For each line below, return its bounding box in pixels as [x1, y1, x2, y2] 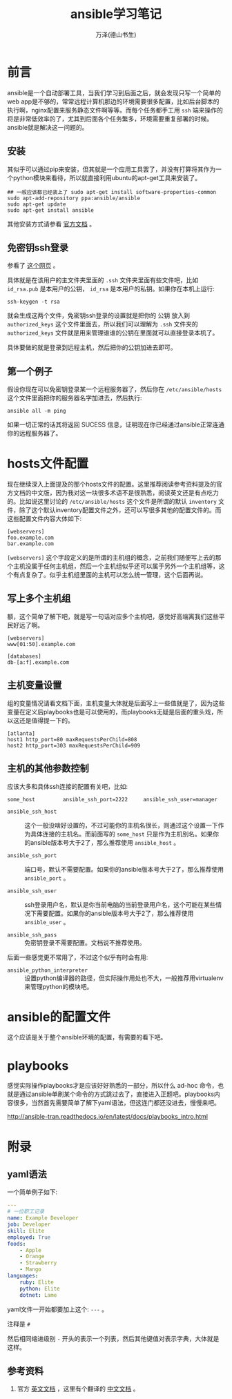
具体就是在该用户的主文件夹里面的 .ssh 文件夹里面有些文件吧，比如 [7, 276, 199, 284]
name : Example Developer [7, 1215, 79, 1222]
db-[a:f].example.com [7, 658, 70, 666]
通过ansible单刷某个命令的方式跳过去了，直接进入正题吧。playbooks [19, 1090, 215, 1098]
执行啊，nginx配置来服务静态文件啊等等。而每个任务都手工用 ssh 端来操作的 [7, 106, 223, 114]
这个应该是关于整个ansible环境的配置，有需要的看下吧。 [7, 1033, 167, 1041]
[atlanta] [7, 730, 36, 737]
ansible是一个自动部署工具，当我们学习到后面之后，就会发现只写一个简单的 [7, 88, 222, 97]
